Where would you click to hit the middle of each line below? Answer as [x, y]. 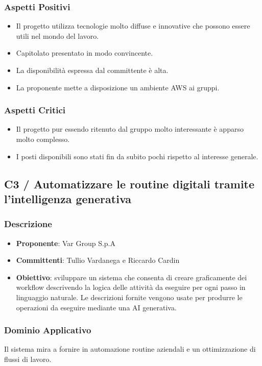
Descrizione [28, 224]
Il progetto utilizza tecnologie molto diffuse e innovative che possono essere [133, 26]
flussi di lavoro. [28, 359]
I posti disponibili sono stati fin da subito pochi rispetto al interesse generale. [137, 156]
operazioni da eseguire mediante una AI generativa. [96, 307]
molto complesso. [43, 139]
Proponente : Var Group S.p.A [66, 243]
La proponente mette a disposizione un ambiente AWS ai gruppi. [118, 87]
